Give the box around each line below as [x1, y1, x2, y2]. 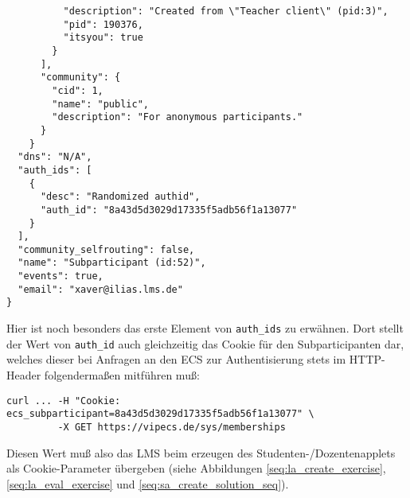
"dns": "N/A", [18, 151, 92, 163]
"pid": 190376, [63, 18, 143, 30]
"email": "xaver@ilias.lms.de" [18, 283, 183, 295]
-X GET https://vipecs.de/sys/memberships [57, 421, 286, 433]
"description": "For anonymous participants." [52, 111, 303, 123]
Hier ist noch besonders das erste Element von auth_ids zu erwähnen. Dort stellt [6, 320, 404, 337]
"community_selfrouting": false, [18, 243, 195, 255]
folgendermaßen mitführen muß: [44, 367, 200, 383]
